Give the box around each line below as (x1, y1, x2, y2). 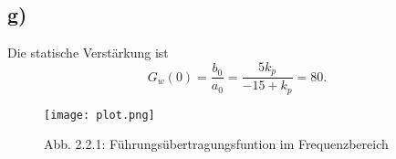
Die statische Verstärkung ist (7, 43, 169, 62)
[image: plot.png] (44, 108, 155, 122)
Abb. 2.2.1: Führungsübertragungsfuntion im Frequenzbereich (44, 134, 389, 154)
